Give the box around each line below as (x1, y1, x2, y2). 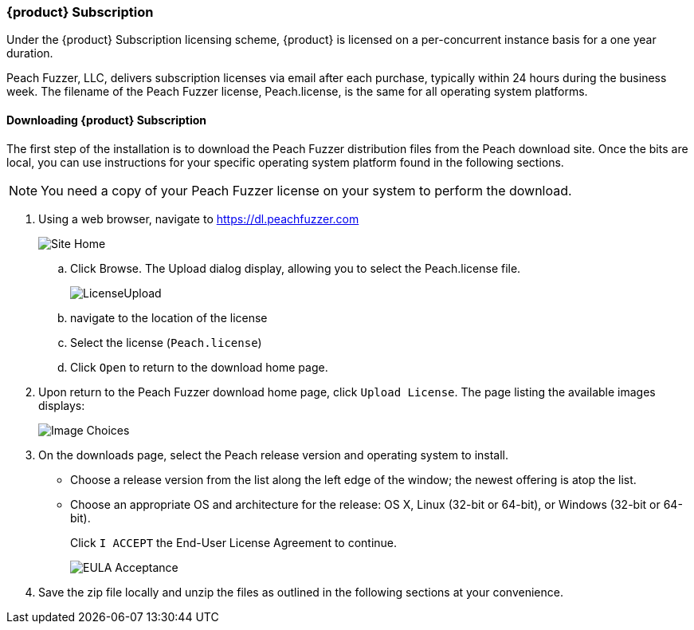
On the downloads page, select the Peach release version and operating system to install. (38, 447, 509, 462)
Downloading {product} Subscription (6, 112, 207, 127)
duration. (6, 46, 53, 61)
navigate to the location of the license (70, 310, 268, 325)
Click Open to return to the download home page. (70, 360, 328, 374)
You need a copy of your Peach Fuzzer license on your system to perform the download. (41, 182, 572, 199)
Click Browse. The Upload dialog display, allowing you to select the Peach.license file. (70, 261, 521, 275)
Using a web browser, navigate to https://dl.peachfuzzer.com (38, 211, 359, 226)
